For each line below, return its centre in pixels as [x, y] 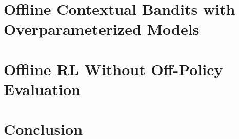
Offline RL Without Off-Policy [113, 69]
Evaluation [42, 89]
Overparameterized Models [102, 29]
